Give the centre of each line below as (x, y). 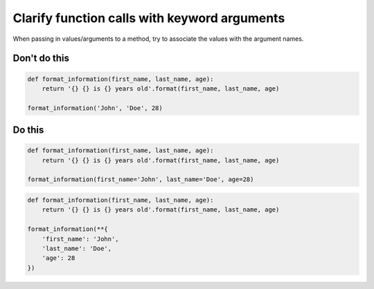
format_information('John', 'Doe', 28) (95, 108)
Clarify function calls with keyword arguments (149, 18)
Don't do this (41, 58)
